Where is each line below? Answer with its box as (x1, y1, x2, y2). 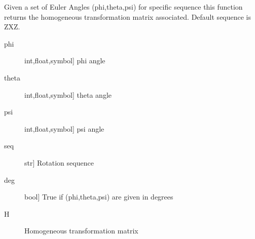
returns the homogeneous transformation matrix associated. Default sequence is (4, 11, 251, 22)
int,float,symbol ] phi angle (24, 55, 105, 66)
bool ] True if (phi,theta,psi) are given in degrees (24, 191, 173, 202)
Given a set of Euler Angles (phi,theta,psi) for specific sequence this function (4, 2, 243, 12)
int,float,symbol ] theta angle (24, 89, 112, 100)
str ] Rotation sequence (24, 157, 94, 168)
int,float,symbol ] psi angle (24, 123, 104, 134)
